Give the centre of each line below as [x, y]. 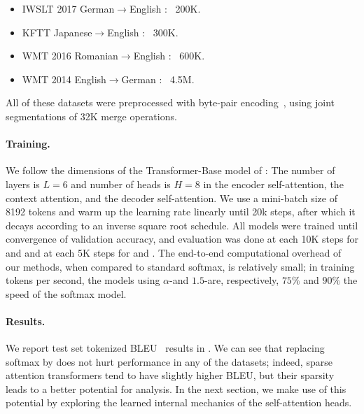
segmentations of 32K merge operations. [91, 116]
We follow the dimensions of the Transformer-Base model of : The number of [170, 170]
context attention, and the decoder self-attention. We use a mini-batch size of [171, 198]
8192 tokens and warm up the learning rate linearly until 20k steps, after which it [181, 212]
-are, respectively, [241, 280]
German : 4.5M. [158, 79]
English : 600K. [169, 56]
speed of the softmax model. [66, 293]
